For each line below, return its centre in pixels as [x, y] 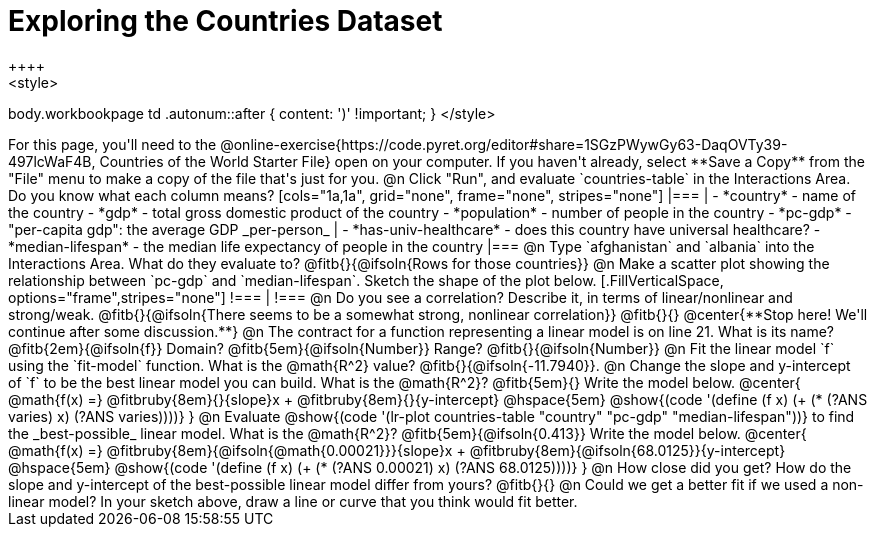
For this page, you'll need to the [112, 144]
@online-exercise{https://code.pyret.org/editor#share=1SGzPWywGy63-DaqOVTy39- [504, 144]
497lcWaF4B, [52, 161]
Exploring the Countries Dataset [225, 21]
